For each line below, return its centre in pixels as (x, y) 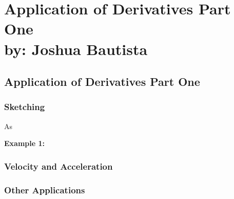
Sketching (25, 107)
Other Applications (45, 189)
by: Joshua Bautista (76, 49)
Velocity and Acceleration (59, 166)
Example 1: (24, 143)
